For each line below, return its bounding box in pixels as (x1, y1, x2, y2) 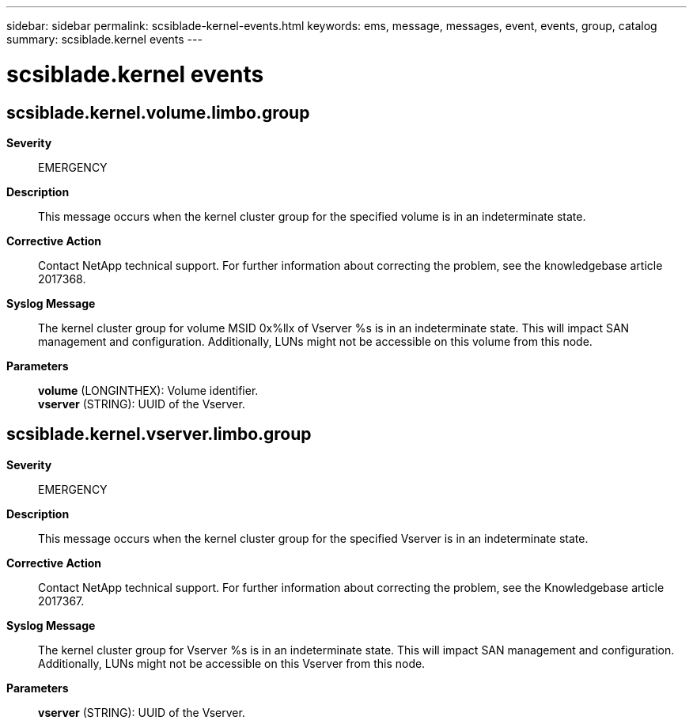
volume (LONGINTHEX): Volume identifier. (38, 383, 259, 397)
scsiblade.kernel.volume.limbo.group (6, 102, 310, 123)
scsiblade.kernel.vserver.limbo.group (6, 424, 312, 445)
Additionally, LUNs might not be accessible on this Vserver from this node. (38, 656, 426, 670)
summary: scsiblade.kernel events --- (6, 32, 203, 46)
